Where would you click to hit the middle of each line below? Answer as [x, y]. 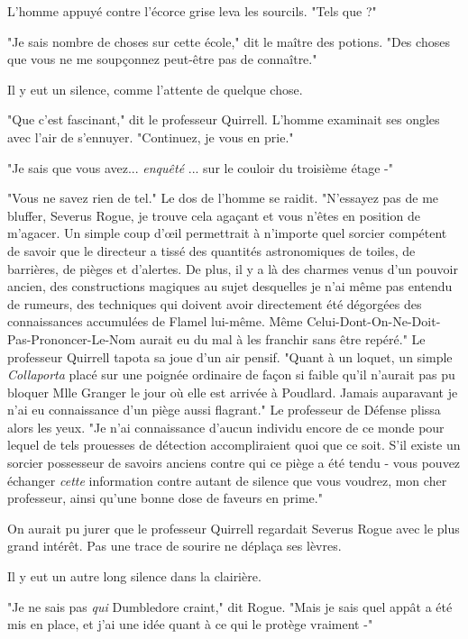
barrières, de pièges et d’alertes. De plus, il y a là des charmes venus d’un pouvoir [233, 268]
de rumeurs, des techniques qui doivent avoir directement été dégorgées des [215, 303]
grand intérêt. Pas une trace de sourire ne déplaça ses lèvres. [174, 546]
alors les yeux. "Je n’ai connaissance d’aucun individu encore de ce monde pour [226, 427]
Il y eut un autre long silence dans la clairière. [134, 576]
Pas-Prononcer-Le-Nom [72, 338]
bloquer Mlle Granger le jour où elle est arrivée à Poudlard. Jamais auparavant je [233, 392]
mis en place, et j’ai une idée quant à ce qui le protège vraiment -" [190, 624]
